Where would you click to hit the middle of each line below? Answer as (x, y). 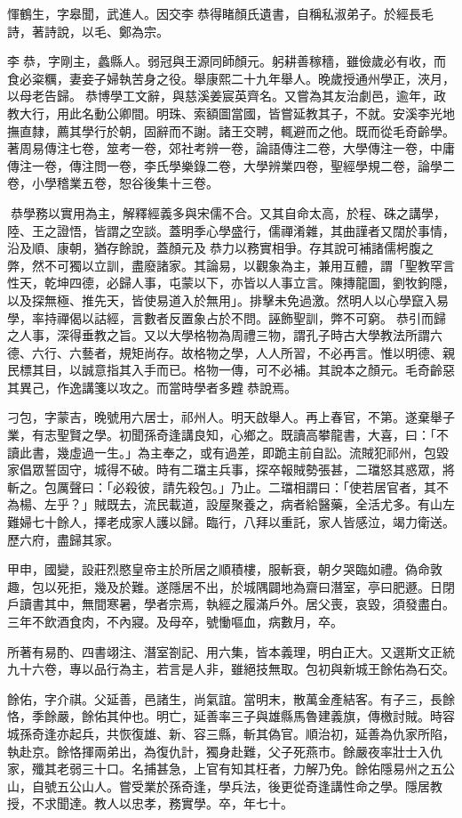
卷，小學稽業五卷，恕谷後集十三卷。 (113, 183)
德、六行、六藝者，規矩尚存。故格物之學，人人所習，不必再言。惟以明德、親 (231, 352)
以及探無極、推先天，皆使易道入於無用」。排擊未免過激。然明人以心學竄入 (222, 300)
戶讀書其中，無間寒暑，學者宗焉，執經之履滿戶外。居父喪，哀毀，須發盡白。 (231, 604)
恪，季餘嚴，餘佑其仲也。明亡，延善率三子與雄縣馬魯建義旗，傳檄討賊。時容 (231, 716)
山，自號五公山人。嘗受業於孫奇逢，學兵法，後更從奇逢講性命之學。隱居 (219, 786)
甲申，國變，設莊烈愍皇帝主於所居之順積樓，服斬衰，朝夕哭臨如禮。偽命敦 (225, 569)
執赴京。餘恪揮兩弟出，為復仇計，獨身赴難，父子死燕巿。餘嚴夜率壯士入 (219, 751)
